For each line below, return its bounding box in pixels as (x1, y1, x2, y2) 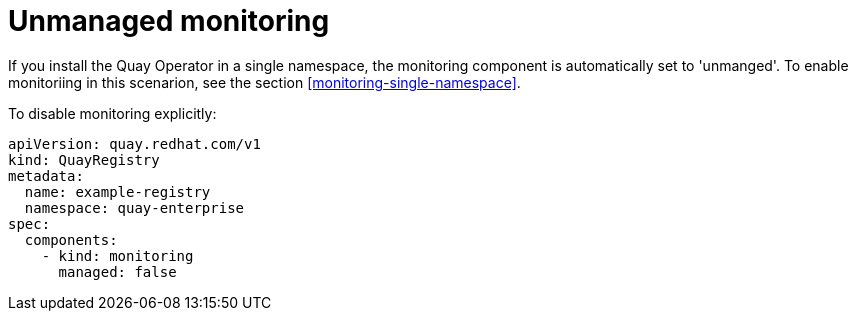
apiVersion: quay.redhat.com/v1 (8, 135, 261, 152)
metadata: (8, 167, 84, 184)
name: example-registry (24, 183, 211, 200)
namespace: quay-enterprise (24, 199, 245, 216)
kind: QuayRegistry (8, 151, 160, 168)
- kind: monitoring (41, 247, 194, 264)
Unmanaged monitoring (8, 4, 330, 38)
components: (24, 231, 118, 248)
